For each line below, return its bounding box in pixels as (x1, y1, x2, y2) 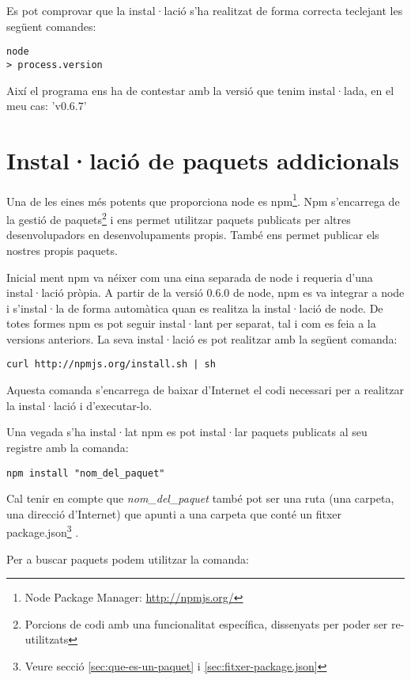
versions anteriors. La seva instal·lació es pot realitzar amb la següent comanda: (6, 330, 398, 347)
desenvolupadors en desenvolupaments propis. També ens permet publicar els (6, 226, 379, 243)
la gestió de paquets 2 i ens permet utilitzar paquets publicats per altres (6, 209, 351, 227)
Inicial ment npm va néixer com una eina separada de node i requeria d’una (6, 268, 373, 285)
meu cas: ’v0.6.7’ (6, 97, 87, 114)
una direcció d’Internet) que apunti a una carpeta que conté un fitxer (6, 505, 342, 522)
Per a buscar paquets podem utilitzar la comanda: (6, 550, 249, 567)
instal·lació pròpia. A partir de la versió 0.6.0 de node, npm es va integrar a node (6, 284, 405, 301)
